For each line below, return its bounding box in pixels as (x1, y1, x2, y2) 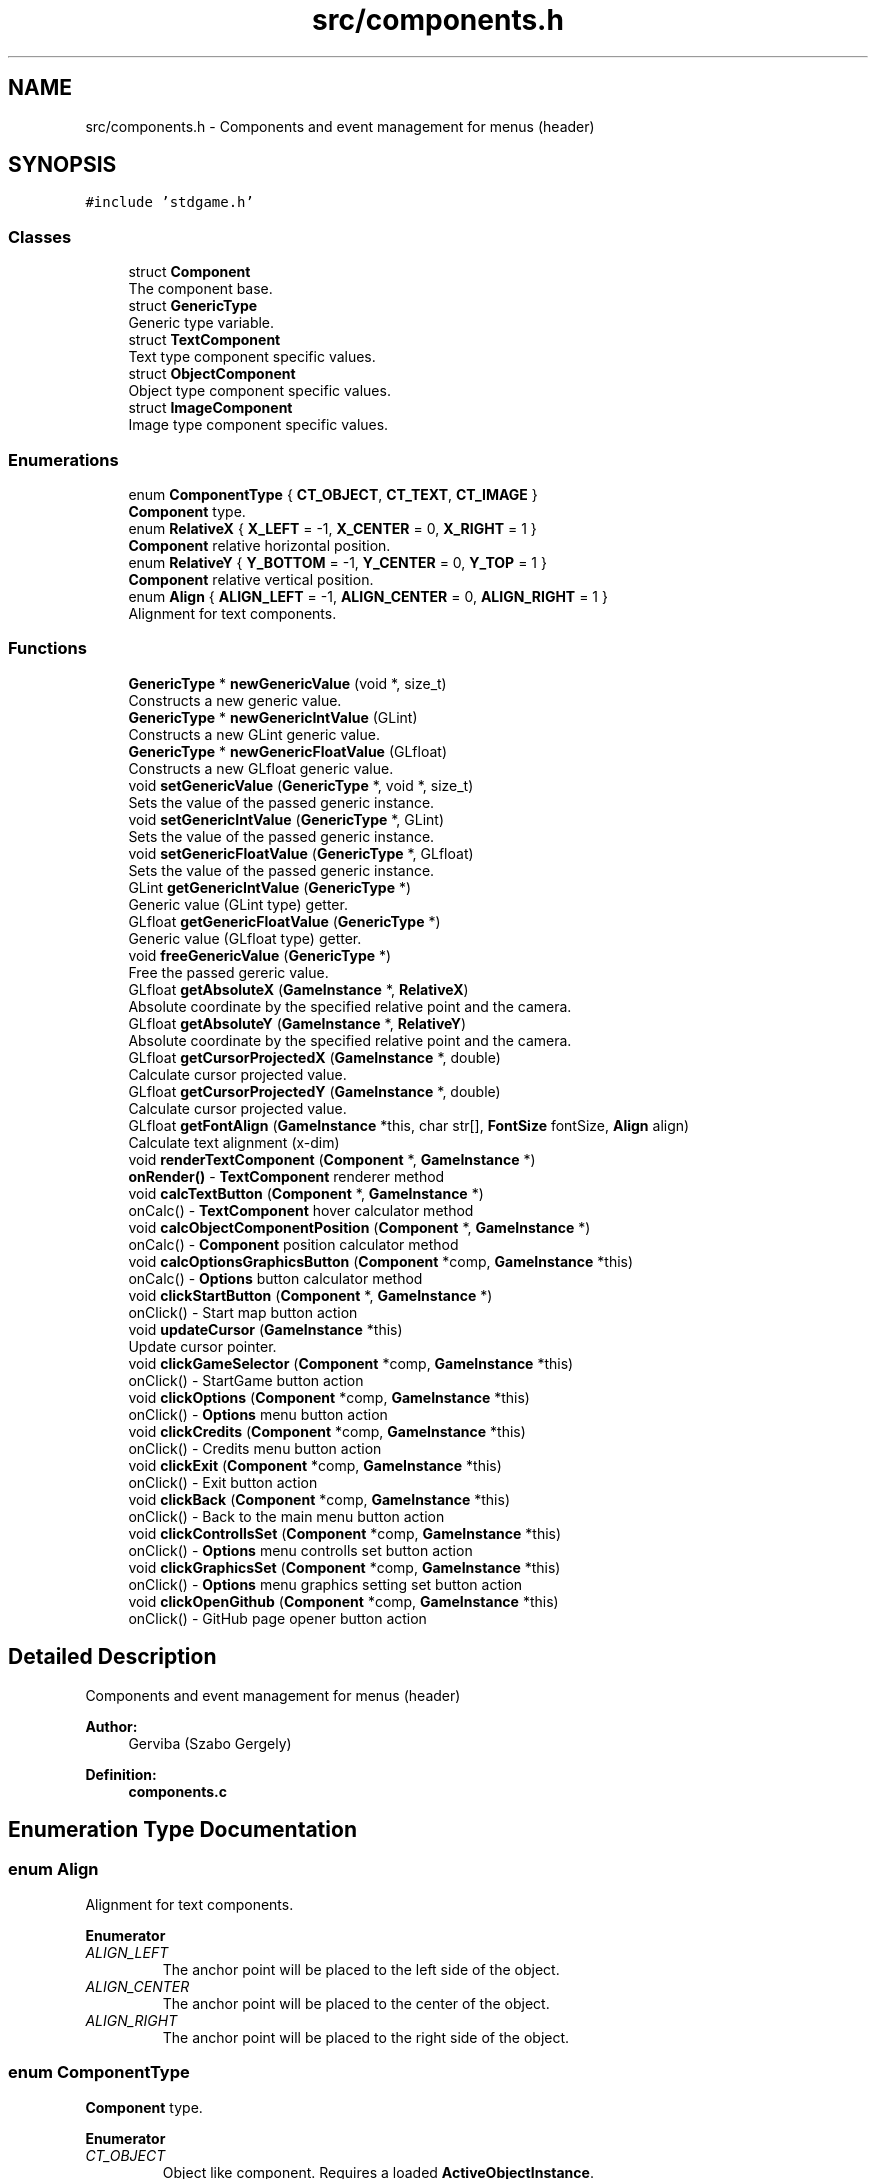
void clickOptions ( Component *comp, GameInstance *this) (128, 1388, 530, 1406)
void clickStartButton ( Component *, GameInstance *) (128, 1286, 493, 1304)
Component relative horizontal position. (128, 536, 391, 554)
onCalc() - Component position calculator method (128, 1235, 459, 1253)
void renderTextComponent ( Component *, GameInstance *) (128, 1150, 536, 1168)
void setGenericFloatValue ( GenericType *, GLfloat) (128, 844, 474, 862)
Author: (85, 1717, 138, 1735)
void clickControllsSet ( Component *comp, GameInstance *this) (128, 1524, 562, 1542)
